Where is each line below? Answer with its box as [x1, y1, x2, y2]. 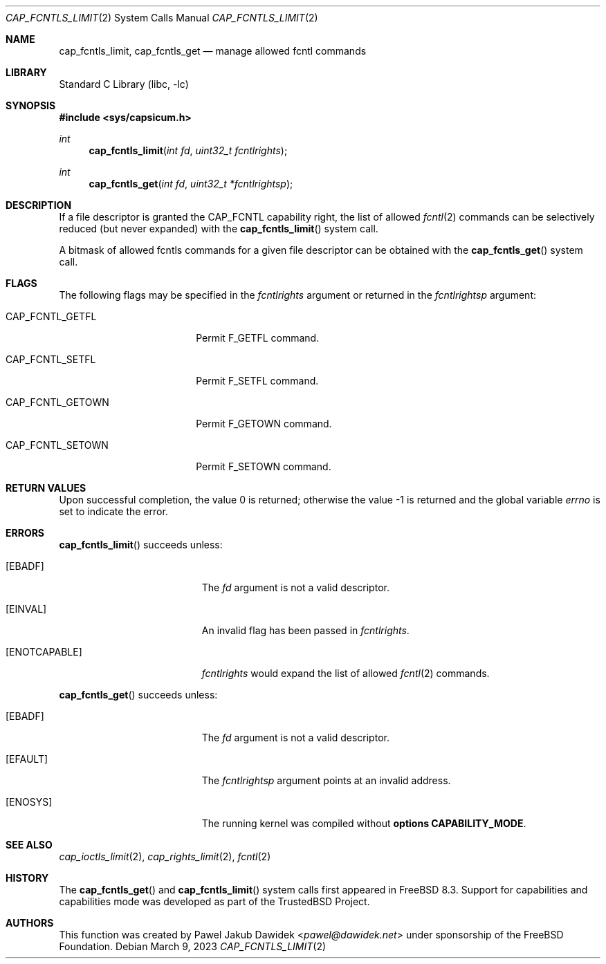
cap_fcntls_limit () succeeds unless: [59, 539, 223, 550]
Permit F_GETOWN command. [196, 418, 332, 429]
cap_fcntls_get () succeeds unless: [59, 689, 218, 701]
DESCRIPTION [6, 199, 72, 211]
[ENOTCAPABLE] [6, 646, 82, 658]
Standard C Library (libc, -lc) [59, 78, 189, 90]
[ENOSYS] [6, 796, 53, 808]
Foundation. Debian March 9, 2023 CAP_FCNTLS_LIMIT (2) [59, 940, 327, 952]
